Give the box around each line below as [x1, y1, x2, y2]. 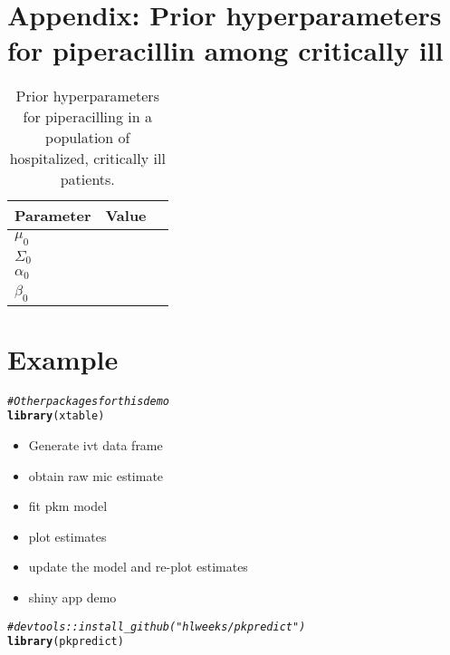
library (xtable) [7, 409, 105, 423]
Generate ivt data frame [28, 436, 163, 454]
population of [45, 127, 130, 149]
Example [7, 340, 119, 377]
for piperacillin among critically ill [7, 32, 444, 69]
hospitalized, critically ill [9, 148, 166, 169]
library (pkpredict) [7, 635, 124, 649]
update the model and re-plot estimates [28, 557, 248, 576]
